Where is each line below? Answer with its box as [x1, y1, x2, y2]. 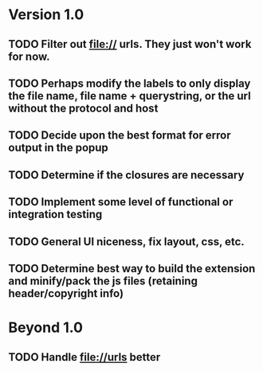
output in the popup [8, 141, 109, 154]
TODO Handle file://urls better [8, 350, 161, 364]
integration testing [8, 208, 103, 221]
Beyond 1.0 [8, 318, 84, 337]
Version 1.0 [8, 6, 84, 24]
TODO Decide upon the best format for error [8, 129, 231, 143]
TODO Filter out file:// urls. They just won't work [8, 37, 252, 51]
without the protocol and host [8, 101, 159, 115]
